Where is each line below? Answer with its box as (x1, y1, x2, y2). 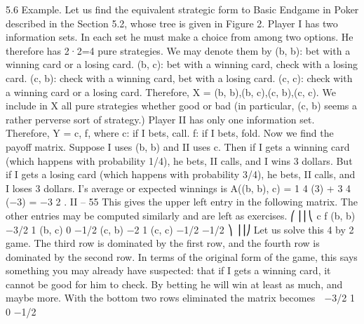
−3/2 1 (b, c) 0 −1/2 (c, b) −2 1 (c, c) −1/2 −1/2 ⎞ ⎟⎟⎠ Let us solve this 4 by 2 (6, 222, 354, 236)
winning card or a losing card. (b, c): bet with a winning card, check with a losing (6, 57, 358, 72)
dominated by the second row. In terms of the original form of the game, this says (6, 249, 358, 264)
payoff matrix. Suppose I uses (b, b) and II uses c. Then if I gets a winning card (6, 139, 350, 154)
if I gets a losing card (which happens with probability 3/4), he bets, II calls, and (6, 167, 356, 182)
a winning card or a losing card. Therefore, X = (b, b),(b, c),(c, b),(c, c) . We (6, 84, 336, 99)
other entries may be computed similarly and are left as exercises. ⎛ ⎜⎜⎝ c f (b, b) (6, 208, 356, 222)
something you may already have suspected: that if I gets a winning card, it (6, 263, 331, 278)
